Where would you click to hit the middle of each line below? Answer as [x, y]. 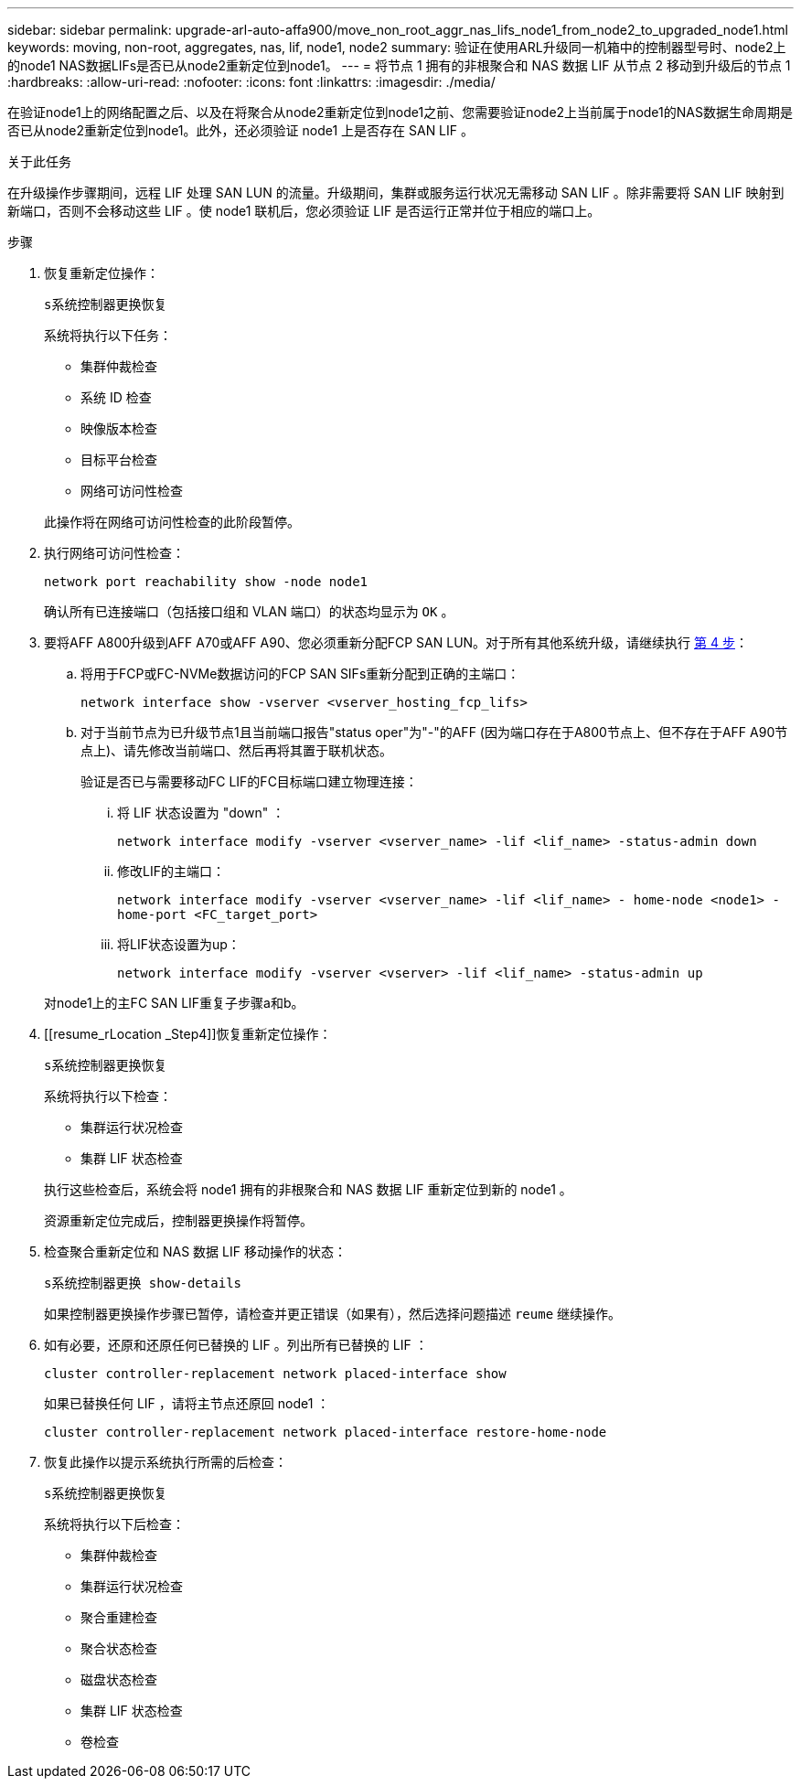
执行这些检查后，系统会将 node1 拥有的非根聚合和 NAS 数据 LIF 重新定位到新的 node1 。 [308, 1189]
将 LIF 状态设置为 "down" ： [201, 813]
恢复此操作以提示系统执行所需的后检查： [166, 1462]
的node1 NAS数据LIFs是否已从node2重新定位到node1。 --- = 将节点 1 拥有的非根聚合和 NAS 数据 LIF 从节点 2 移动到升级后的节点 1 [399, 65]
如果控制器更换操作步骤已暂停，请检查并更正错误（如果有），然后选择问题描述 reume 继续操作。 [333, 1314]
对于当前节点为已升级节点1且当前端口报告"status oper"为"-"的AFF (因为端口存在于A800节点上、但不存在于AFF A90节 [434, 732]
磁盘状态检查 [119, 1679]
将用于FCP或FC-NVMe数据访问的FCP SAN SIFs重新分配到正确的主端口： [300, 674]
